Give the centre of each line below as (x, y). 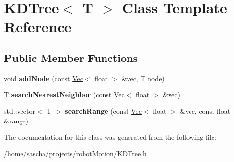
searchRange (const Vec (103, 111)
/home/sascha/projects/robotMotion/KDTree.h (75, 153)
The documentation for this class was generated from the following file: (110, 137)
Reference (38, 27)
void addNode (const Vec (43, 78)
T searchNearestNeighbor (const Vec (64, 94)
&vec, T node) (143, 78)
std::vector (20, 111)
